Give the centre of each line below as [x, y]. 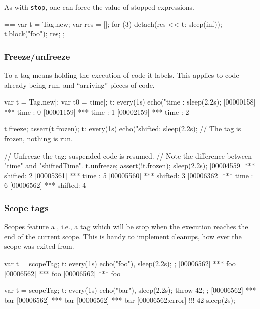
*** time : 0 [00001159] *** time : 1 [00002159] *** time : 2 [97, 111]
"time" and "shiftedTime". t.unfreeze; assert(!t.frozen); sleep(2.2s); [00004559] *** [130, 165]
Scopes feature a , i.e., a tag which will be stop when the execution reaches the [126, 226]
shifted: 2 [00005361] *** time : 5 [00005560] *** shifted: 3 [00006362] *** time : [129, 175]
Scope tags [26, 207]
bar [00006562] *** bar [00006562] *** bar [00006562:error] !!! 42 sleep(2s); [120, 300]
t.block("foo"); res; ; [34, 34]
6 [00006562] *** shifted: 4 [45, 185]
